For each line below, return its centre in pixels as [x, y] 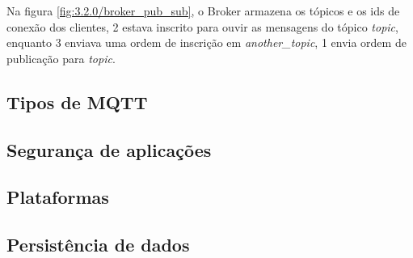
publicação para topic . [61, 58]
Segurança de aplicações [109, 149]
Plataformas [58, 197]
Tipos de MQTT [77, 102]
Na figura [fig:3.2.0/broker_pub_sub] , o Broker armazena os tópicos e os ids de [203, 11]
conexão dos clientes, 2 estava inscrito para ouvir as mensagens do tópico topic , [202, 26]
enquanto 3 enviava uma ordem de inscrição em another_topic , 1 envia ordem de [206, 42]
